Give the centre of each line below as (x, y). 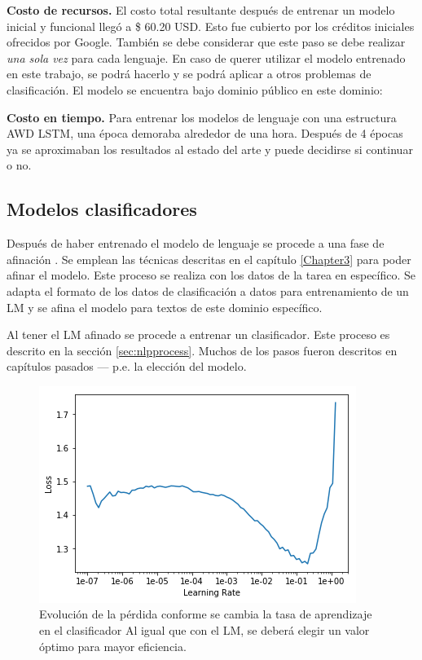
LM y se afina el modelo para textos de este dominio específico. (165, 307)
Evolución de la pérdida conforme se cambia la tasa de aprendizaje (206, 614)
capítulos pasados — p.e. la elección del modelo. (127, 366)
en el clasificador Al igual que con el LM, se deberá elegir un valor (204, 630)
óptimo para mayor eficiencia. (113, 646)
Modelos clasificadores (102, 209)
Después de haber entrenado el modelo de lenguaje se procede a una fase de (196, 243)
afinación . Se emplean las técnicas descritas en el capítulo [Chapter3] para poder (209, 259)
